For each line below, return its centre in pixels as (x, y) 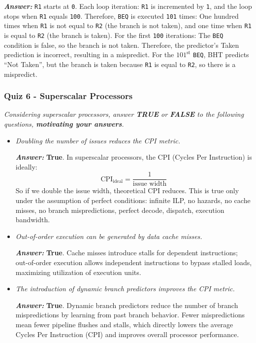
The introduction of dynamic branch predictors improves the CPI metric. (125, 289)
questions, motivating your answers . (64, 123)
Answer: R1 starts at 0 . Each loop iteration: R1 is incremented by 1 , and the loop (128, 6)
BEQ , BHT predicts (221, 54)
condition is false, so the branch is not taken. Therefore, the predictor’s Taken (122, 45)
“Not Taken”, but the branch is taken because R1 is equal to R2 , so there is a (120, 64)
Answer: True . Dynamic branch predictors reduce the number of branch (127, 305)
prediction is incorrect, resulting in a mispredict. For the (89, 54)
